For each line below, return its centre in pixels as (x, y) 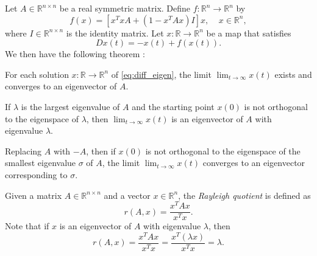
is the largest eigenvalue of (70, 106)
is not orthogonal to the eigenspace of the (223, 150)
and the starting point (173, 106)
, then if (101, 150)
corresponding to (36, 174)
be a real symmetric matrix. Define (125, 8)
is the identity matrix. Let (115, 33)
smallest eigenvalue (41, 163)
